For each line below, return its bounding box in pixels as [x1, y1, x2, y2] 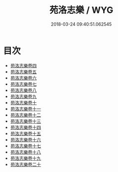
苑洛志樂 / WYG [49, 4, 114, 16]
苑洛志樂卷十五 [10, 130, 41, 136]
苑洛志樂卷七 [10, 81, 37, 87]
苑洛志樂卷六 [10, 75, 37, 81]
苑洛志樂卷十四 [10, 124, 41, 130]
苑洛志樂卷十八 [10, 149, 41, 155]
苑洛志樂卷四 [10, 62, 37, 68]
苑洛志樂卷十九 [10, 155, 41, 161]
